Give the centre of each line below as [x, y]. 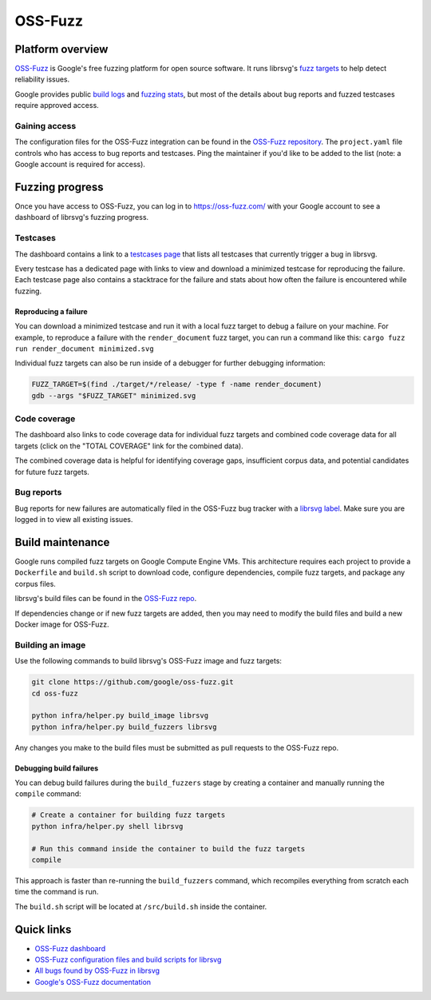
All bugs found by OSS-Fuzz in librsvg [97, 970]
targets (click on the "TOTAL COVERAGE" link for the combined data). [129, 446]
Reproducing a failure [51, 311]
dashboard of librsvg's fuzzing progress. [82, 217]
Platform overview [61, 49]
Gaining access [45, 126]
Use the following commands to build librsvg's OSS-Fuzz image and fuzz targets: [148, 661]
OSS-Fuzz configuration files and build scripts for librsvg [128, 960]
